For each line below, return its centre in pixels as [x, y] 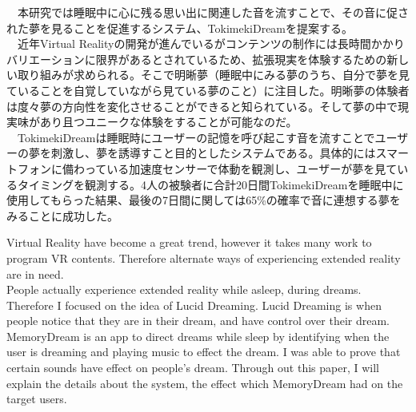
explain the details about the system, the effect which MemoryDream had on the [205, 383]
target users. [37, 399]
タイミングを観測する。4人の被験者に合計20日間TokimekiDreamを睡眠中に [210, 184]
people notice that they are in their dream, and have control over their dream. [198, 321]
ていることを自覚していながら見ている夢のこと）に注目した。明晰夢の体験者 [208, 90]
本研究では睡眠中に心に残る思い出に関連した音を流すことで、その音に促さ [213, 12]
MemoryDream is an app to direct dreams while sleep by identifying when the [198, 336]
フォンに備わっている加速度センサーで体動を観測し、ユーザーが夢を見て [207, 168]
